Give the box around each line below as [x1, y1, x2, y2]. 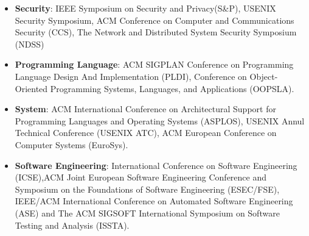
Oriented [15, 82, 48, 95]
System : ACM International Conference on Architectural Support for [15, 102, 276, 115]
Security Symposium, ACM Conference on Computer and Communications [15, 13, 294, 26]
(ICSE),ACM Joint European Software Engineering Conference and [15, 171, 267, 184]
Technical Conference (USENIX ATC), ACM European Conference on [15, 126, 277, 139]
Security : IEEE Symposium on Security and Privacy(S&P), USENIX [15, 2, 276, 14]
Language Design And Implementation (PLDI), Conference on [15, 70, 247, 82]
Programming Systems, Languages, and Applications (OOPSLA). [50, 82, 294, 95]
